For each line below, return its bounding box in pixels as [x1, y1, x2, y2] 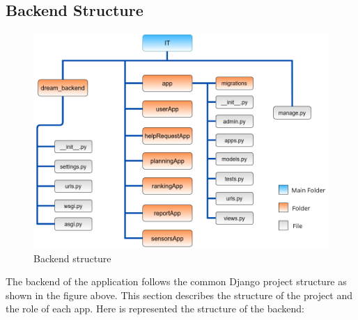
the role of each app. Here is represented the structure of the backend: [6, 301, 304, 316]
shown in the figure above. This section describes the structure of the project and [6, 287, 353, 302]
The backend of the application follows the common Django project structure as [6, 274, 347, 289]
